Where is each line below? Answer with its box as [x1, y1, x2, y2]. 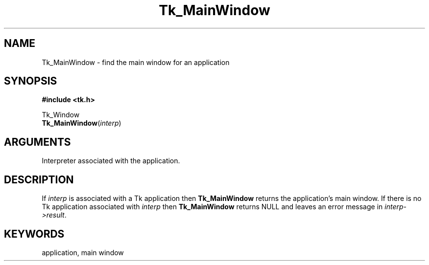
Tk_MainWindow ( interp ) [42, 119, 121, 128]
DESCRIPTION [4, 173, 74, 186]
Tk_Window [42, 110, 80, 119]
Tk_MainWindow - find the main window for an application [42, 58, 230, 66]
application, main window [42, 248, 124, 257]
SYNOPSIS [4, 75, 57, 88]
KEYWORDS [4, 227, 65, 240]
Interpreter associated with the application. [42, 156, 180, 165]
